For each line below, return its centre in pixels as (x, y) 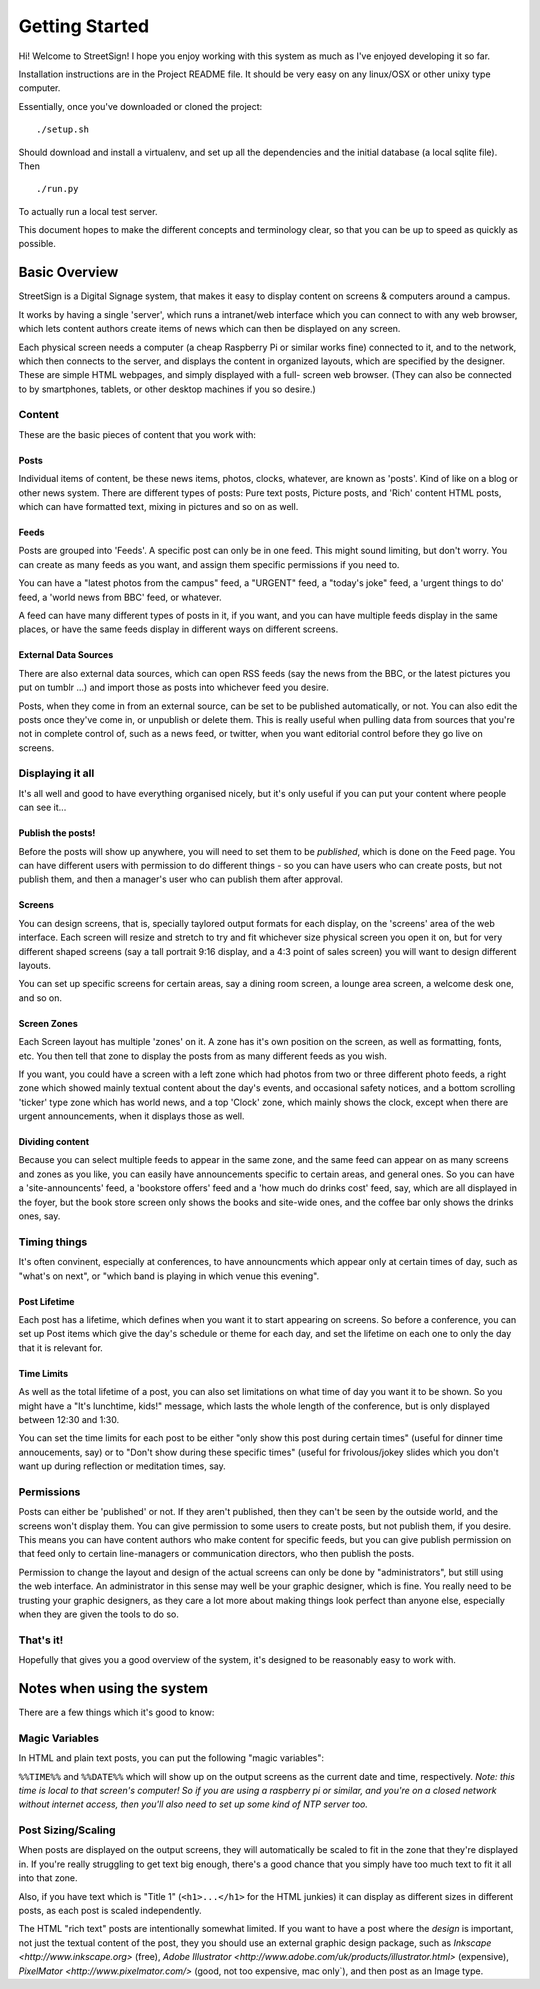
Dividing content (54, 1142)
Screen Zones (48, 1023)
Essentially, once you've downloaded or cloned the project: (140, 106)
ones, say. (39, 1216)
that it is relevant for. (61, 1347)
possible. (37, 244)
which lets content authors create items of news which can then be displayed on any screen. (209, 329)
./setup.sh (63, 129)
